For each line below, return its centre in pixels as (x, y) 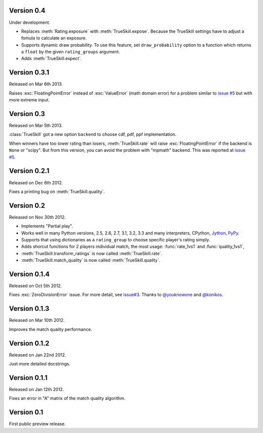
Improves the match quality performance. (51, 329)
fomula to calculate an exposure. (54, 38)
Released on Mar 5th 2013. (36, 126)
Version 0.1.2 (29, 343)
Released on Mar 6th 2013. (36, 84)
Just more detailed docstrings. (40, 364)
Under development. (30, 22)
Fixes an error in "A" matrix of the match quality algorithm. (67, 398)
